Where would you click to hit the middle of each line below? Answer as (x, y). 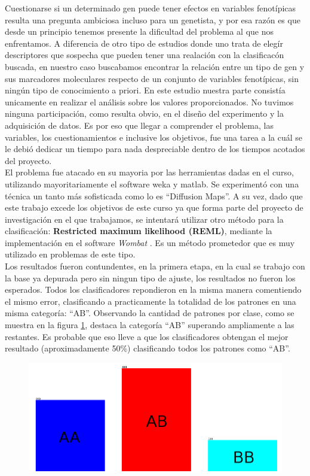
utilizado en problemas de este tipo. (70, 254)
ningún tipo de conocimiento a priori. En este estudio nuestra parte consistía (145, 90)
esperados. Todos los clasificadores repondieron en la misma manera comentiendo (153, 289)
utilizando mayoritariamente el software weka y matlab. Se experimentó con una (152, 184)
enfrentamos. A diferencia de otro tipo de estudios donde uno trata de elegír (144, 43)
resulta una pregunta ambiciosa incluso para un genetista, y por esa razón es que (153, 19)
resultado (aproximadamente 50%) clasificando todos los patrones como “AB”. (148, 348)
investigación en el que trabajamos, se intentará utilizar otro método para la (144, 219)
